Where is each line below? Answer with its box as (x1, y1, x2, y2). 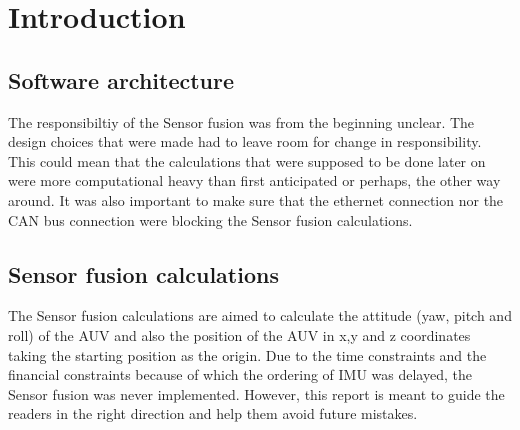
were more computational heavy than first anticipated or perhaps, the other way (8, 170, 501, 191)
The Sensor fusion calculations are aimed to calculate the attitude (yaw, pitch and (8, 305, 512, 326)
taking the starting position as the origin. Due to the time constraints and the (8, 344, 487, 365)
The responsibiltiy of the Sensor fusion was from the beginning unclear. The (8, 111, 475, 132)
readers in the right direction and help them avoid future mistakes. (8, 403, 418, 424)
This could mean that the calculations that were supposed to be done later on (8, 150, 486, 171)
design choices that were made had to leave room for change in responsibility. (8, 131, 482, 152)
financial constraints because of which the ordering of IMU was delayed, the (8, 364, 472, 385)
